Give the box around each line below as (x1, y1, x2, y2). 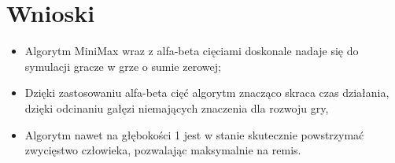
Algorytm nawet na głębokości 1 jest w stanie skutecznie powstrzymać (24, 126, 364, 143)
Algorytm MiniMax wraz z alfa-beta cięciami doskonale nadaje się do (24, 43, 359, 59)
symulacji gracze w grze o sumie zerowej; (24, 57, 221, 74)
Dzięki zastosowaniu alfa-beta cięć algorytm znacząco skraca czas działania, (24, 84, 389, 101)
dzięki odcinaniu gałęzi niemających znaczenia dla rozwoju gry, (24, 99, 329, 116)
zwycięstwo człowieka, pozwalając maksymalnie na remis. (24, 142, 301, 158)
